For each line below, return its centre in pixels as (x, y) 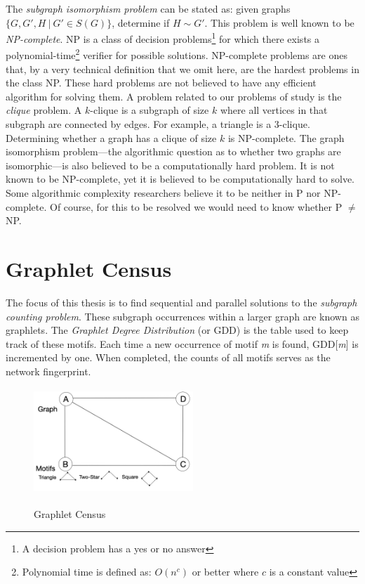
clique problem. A (44, 110)
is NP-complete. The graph (286, 137)
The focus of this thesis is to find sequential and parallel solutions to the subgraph (181, 302)
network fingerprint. (48, 371)
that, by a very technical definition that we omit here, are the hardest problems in (182, 69)
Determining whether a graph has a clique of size (111, 137)
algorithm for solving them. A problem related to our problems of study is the (174, 96)
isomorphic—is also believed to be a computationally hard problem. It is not (170, 165)
